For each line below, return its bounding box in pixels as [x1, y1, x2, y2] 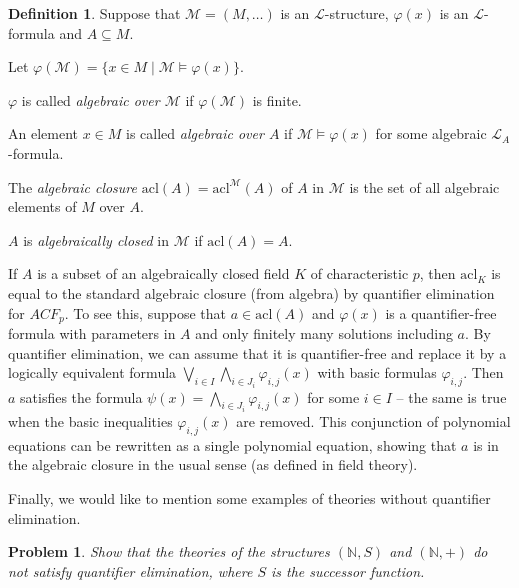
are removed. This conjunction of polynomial [236, 411, 511, 432]
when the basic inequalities [8, 411, 173, 432]
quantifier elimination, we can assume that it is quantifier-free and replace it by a [8, 342, 507, 363]
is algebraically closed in [23, 229, 170, 250]
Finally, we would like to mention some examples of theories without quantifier [8, 488, 491, 509]
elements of [8, 196, 77, 217]
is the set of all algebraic [349, 176, 500, 197]
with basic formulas [317, 362, 437, 383]
